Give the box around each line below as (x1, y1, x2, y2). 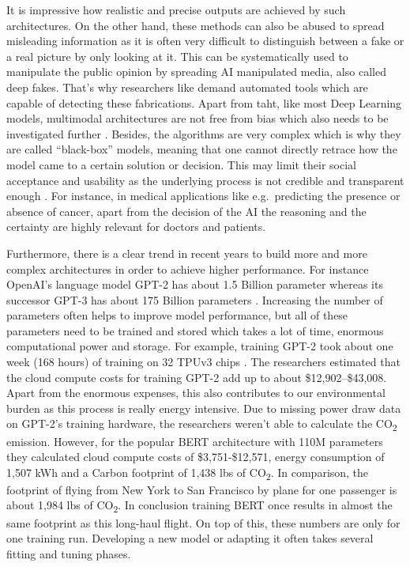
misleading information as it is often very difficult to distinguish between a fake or (6, 32, 404, 49)
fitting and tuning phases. (6, 545, 131, 561)
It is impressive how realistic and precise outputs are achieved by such (6, 2, 346, 17)
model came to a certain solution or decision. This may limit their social (6, 156, 356, 172)
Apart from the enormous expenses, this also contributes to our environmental (6, 384, 386, 401)
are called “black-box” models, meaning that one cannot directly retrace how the (6, 141, 397, 157)
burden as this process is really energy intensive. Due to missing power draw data (6, 399, 401, 416)
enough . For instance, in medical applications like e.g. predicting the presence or (6, 187, 401, 204)
